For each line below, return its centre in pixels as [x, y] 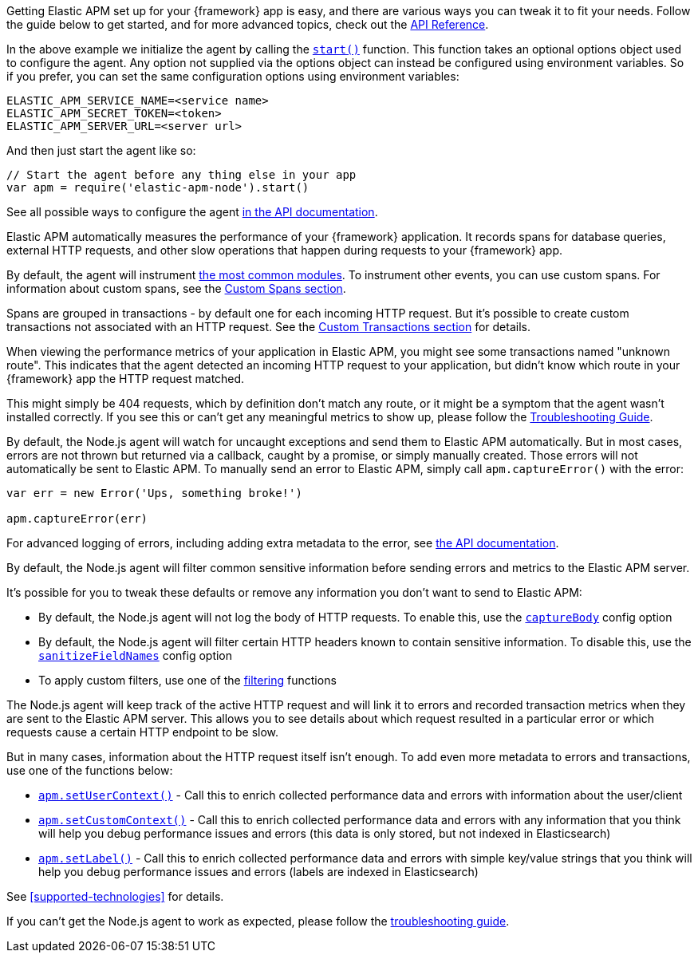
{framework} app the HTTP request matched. [126, 379]
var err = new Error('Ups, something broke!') [154, 493]
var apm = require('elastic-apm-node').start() [158, 187]
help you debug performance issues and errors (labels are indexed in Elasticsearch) [258, 872]
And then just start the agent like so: [101, 150]
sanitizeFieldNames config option [136, 655]
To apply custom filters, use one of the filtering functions [187, 680]
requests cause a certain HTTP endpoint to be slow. [143, 732]
